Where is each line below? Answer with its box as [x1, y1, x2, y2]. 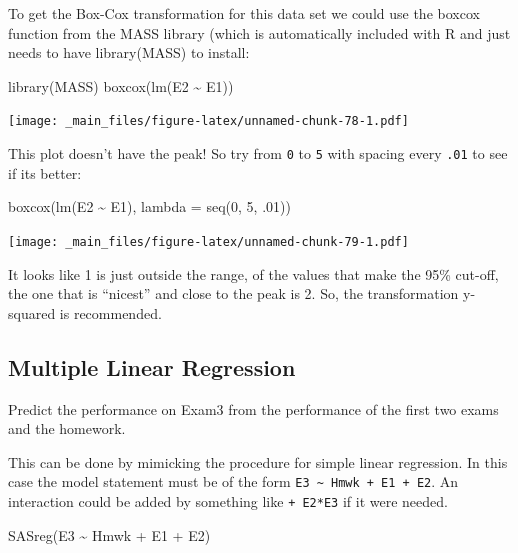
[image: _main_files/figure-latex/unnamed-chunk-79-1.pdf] [8, 234, 409, 249]
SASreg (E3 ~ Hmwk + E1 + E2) [8, 524, 211, 545]
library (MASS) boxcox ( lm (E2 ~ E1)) [8, 75, 234, 96]
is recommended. [59, 302, 162, 323]
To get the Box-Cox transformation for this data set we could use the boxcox [8, 3, 480, 23]
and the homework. [8, 418, 126, 439]
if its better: [8, 162, 82, 183]
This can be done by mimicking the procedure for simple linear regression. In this [8, 451, 508, 472]
